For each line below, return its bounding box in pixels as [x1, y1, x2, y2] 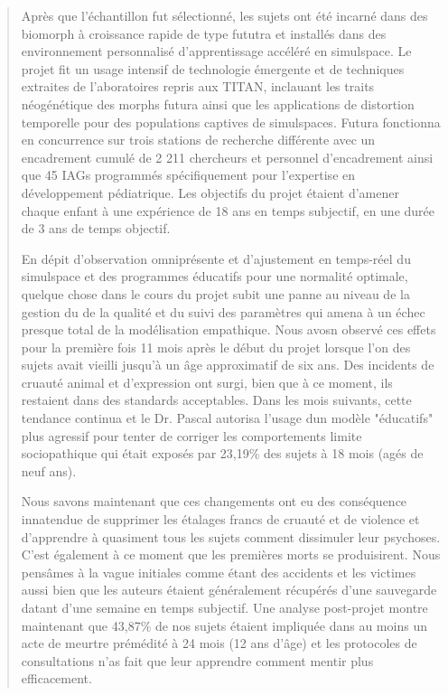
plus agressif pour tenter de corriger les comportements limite [21, 426, 362, 445]
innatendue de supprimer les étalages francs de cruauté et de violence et [21, 510, 420, 529]
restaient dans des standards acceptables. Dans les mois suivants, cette [21, 390, 412, 409]
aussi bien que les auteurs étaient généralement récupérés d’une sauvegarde [21, 580, 437, 599]
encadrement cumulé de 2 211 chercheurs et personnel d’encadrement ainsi [21, 147, 434, 166]
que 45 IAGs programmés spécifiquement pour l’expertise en [21, 165, 356, 184]
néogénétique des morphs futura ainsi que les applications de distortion [21, 94, 415, 113]
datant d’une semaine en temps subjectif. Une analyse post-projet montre [21, 598, 428, 616]
